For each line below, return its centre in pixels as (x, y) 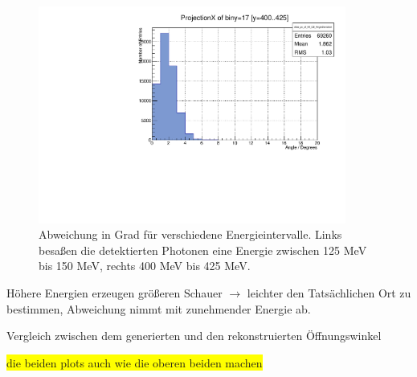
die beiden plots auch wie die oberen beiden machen (135, 362)
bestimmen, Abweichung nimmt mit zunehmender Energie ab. (159, 308)
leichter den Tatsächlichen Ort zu (329, 293)
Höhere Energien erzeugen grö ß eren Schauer (114, 293)
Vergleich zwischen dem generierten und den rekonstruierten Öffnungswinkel (194, 336)
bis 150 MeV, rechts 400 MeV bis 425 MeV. (145, 266)
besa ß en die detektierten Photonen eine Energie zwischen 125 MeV (203, 250)
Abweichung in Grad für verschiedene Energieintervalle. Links (190, 234)
